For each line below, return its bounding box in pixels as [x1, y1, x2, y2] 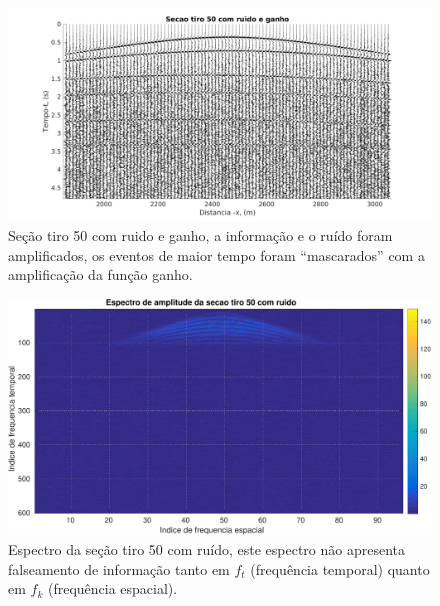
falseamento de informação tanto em [8, 558, 230, 579]
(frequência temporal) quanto [250, 558, 430, 579]
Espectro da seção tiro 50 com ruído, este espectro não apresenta [8, 539, 405, 560]
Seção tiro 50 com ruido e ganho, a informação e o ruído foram [8, 225, 393, 246]
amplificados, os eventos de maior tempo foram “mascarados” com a [8, 244, 425, 265]
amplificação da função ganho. [8, 264, 193, 285]
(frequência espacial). [47, 578, 178, 599]
